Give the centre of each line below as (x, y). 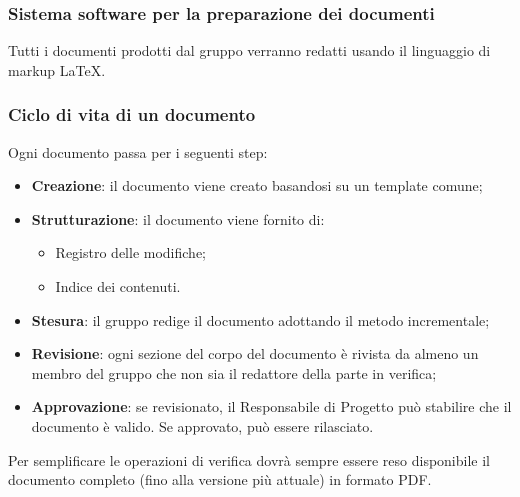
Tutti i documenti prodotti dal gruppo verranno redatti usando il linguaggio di (249, 50)
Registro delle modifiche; (131, 252)
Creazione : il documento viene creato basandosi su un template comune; (257, 185)
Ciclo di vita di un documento (132, 114)
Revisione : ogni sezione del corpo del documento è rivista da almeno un (255, 353)
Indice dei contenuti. (118, 286)
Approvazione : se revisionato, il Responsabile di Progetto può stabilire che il (271, 406)
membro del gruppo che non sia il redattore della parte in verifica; (234, 372)
